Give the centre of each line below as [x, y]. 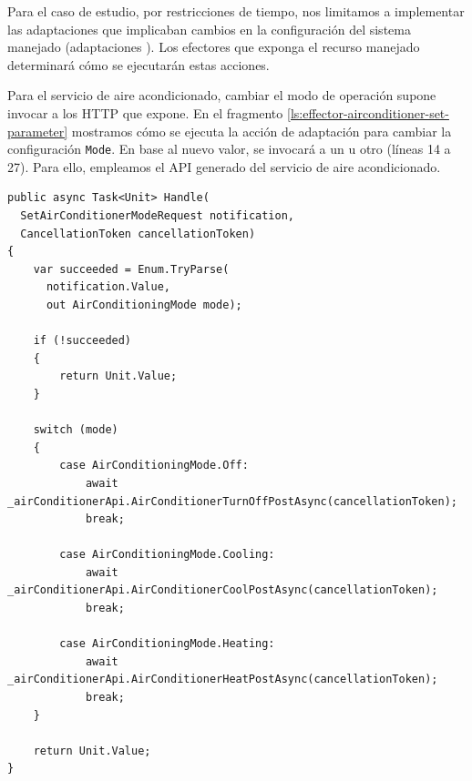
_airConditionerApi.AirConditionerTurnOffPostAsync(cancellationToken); [232, 501]
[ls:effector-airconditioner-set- [368, 112]
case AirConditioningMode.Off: [154, 466]
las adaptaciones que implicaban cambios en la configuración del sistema [209, 29]
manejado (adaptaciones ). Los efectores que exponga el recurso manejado [214, 47]
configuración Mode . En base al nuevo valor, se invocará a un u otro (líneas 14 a [229, 149]
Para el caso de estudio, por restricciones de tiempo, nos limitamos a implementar [236, 11]
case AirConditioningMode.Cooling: [167, 555]
